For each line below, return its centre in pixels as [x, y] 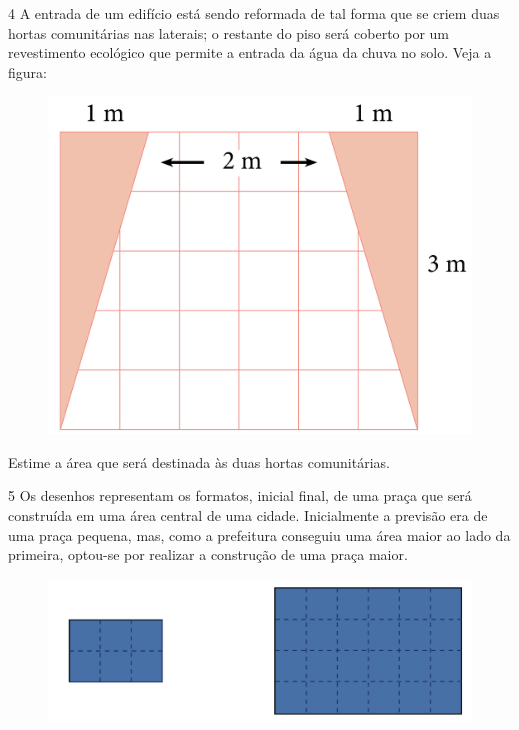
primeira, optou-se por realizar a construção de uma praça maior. [208, 554]
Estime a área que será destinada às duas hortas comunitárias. [199, 461]
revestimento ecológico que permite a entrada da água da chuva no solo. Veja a [250, 52]
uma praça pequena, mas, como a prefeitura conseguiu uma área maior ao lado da [259, 534]
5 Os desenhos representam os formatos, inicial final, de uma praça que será [240, 495]
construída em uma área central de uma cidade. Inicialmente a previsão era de [248, 515]
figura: [27, 71]
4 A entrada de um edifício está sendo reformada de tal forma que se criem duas [254, 13]
